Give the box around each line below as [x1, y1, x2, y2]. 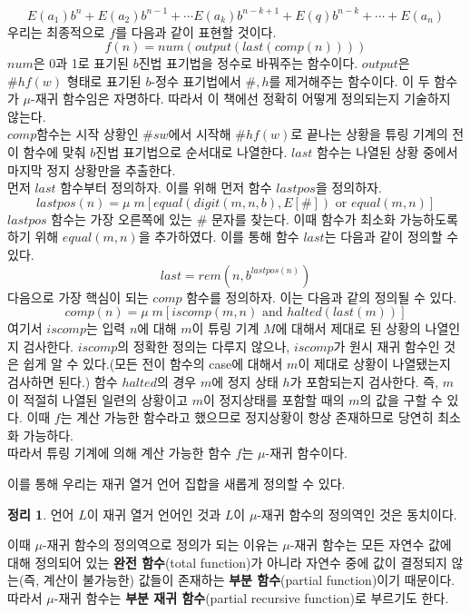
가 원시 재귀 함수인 [333, 336, 440, 355]
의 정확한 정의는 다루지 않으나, [117, 336, 290, 355]
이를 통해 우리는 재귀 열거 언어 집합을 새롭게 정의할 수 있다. [7, 473, 346, 492]
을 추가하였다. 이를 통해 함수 [138, 227, 299, 246]
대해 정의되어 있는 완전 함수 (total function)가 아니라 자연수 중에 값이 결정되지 [7, 552, 447, 571]
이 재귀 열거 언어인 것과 [86, 504, 221, 523]
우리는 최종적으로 [7, 22, 105, 41]
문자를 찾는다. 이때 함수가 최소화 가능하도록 [211, 209, 458, 228]
